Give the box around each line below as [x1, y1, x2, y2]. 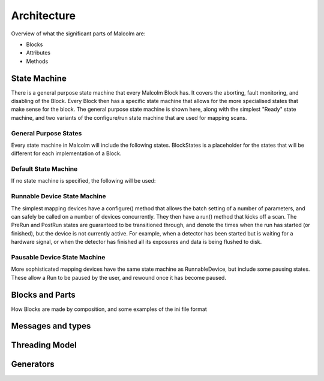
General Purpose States [11, 129, 82, 137]
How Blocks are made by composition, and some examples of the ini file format [11, 306, 207, 313]
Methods [26, 58, 49, 65]
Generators [11, 359, 55, 370]
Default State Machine [11, 165, 78, 173]
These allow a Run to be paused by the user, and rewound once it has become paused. [11, 274, 226, 281]
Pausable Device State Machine [11, 253, 106, 261]
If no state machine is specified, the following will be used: [11, 177, 156, 185]
